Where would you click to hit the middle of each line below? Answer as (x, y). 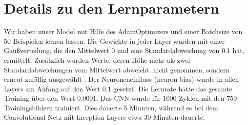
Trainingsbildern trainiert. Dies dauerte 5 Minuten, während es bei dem (111, 107)
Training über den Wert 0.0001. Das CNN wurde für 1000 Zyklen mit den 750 (121, 98)
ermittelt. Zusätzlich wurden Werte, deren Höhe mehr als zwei (97, 60)
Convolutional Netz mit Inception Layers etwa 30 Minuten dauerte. (104, 117)
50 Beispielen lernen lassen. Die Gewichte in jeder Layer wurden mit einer (114, 41)
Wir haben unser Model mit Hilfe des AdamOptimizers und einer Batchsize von (123, 31)
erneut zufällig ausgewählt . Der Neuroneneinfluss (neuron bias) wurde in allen (122, 79)
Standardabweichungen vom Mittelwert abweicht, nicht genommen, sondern (117, 69)
